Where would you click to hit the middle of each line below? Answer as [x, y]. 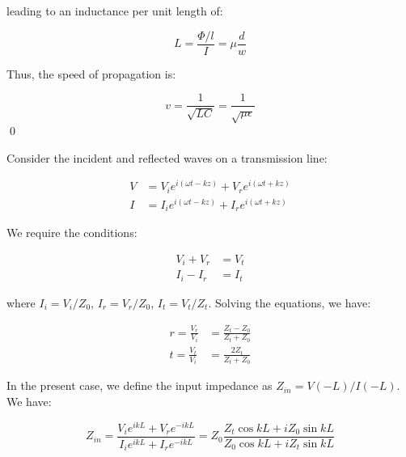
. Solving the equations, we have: [290, 302]
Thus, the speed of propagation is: [91, 73]
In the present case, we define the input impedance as [140, 385]
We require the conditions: [72, 233]
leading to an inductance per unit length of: [115, 11]
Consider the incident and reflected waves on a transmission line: [167, 157]
